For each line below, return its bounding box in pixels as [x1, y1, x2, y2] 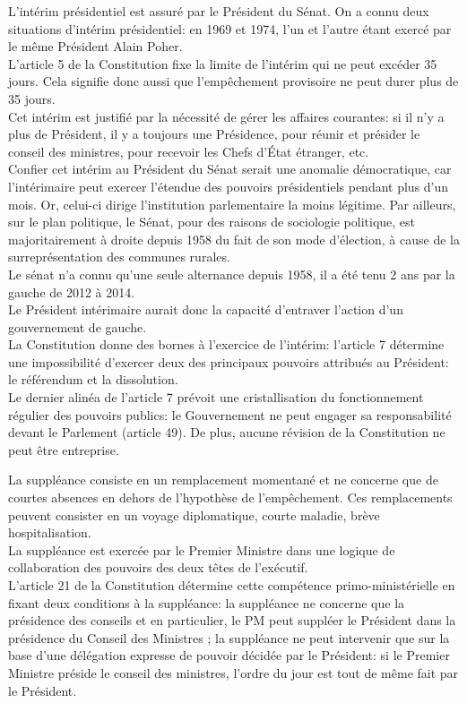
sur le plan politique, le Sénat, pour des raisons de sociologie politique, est [8, 212, 416, 231]
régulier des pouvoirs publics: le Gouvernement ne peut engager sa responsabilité [8, 405, 452, 424]
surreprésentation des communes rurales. [8, 247, 230, 266]
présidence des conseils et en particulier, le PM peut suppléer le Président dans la [8, 611, 456, 630]
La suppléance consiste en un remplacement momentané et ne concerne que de [8, 470, 438, 489]
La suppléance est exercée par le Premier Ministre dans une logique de [8, 540, 395, 559]
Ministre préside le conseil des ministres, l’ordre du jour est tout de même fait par [8, 663, 459, 682]
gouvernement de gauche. [8, 317, 147, 336]
